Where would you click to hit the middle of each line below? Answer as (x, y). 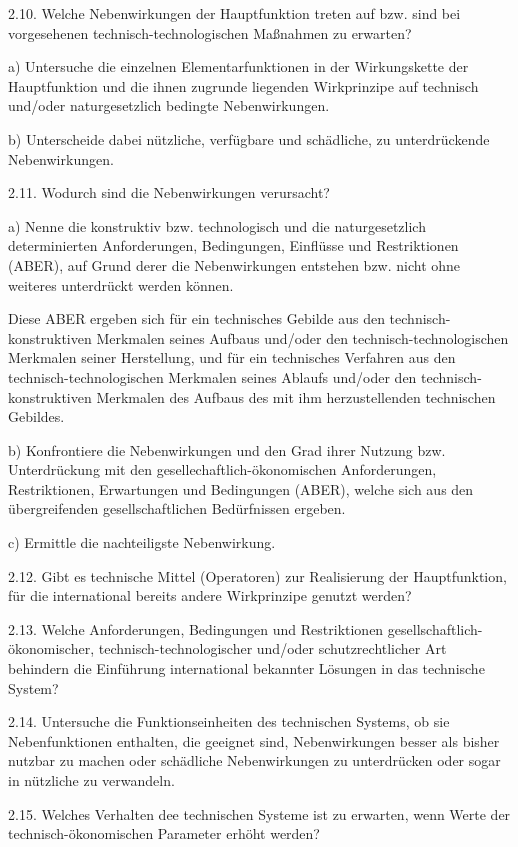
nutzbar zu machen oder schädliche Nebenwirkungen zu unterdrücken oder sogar (254, 760)
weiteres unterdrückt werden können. (121, 284)
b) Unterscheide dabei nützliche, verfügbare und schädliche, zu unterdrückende (249, 138)
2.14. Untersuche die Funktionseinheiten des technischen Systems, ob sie (229, 721)
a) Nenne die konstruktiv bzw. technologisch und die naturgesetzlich (217, 225)
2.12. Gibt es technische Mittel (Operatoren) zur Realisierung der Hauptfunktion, (257, 575)
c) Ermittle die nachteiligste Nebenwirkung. (142, 542)
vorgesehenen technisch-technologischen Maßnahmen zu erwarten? (210, 32)
